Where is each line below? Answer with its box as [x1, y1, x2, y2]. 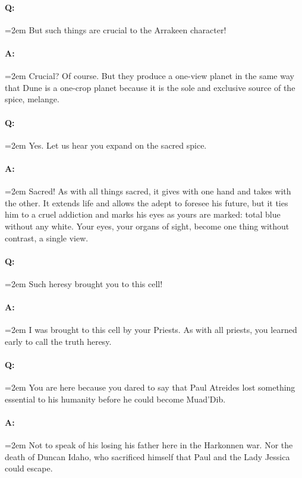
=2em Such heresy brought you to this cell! [5, 277, 163, 290]
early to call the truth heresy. [5, 335, 112, 347]
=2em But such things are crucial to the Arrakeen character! [5, 23, 227, 36]
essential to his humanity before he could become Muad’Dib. [5, 392, 226, 405]
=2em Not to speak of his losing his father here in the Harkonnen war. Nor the [5, 439, 293, 451]
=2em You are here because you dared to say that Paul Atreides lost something [5, 381, 295, 394]
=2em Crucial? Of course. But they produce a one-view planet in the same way [5, 70, 294, 82]
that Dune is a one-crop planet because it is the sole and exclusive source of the [5, 81, 295, 93]
